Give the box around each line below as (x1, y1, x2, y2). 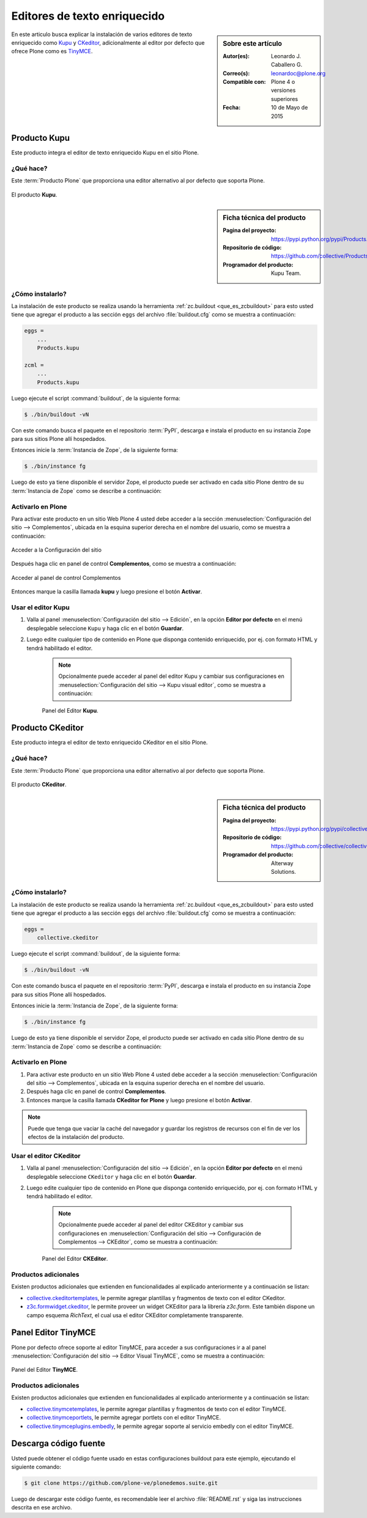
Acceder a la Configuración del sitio (11, 546, 102, 554)
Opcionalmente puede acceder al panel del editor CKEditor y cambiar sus (58, 1221, 244, 1228)
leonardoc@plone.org (271, 69, 326, 77)
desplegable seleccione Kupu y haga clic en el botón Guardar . (26, 625, 184, 632)
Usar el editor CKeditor (11, 1151, 81, 1160)
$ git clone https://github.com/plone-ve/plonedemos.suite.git (24, 1479, 218, 1486)
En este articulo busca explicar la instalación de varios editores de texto (11, 31, 193, 38)
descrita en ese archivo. (11, 1504, 72, 1511)
